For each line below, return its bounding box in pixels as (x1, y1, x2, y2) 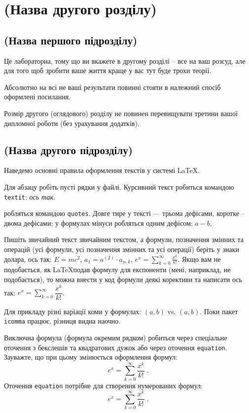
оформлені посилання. (4, 91, 71, 102)
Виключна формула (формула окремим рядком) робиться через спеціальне (4, 332, 227, 342)
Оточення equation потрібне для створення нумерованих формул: (4, 380, 203, 390)
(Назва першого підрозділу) (4, 32, 138, 47)
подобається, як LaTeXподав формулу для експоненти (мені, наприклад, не (4, 264, 231, 275)
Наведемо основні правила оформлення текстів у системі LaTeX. (4, 165, 200, 175)
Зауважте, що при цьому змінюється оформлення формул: (4, 352, 178, 362)
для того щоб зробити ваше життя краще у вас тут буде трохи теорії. (4, 65, 212, 76)
